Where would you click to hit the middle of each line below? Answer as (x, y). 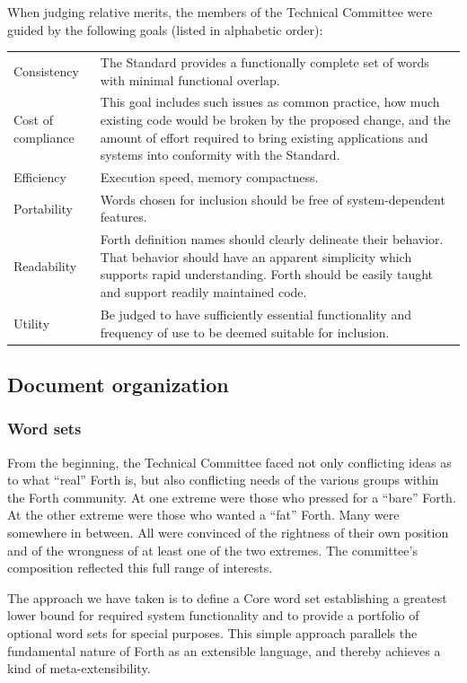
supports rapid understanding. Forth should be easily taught (267, 274)
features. (123, 217)
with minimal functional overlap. (190, 79)
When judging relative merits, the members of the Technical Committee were (220, 12)
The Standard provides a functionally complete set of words (264, 61)
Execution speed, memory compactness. (209, 177)
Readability (45, 265)
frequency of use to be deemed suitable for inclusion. (245, 332)
